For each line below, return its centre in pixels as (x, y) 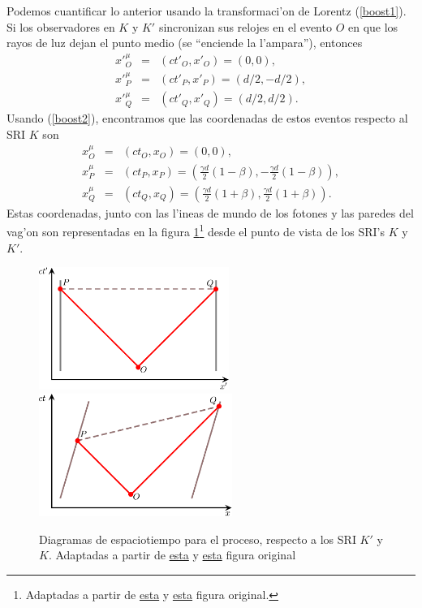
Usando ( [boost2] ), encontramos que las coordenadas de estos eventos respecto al (207, 118)
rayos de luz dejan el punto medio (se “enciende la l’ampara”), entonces (185, 43)
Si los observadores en (61, 26)
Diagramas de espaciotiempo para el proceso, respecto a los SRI (198, 539)
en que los (373, 26)
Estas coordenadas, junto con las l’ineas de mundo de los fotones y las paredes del (210, 212)
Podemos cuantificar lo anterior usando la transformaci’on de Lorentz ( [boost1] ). (207, 11)
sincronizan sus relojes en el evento (245, 26)
